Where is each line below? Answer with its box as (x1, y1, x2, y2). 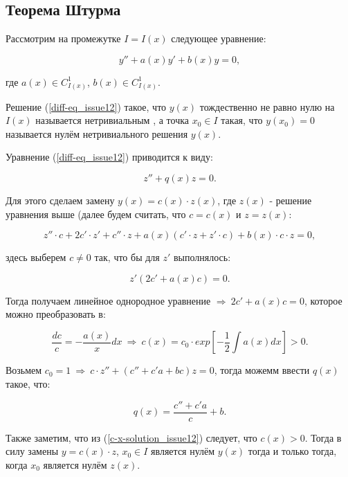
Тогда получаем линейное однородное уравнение (6, 293, 211, 307)
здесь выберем (6, 250, 66, 264)
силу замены (6, 444, 59, 458)
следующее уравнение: (171, 31, 266, 46)
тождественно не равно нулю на (199, 99, 335, 114)
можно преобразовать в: (6, 307, 106, 321)
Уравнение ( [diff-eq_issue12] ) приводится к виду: (6, 150, 213, 164)
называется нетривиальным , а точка (35, 113, 189, 127)
